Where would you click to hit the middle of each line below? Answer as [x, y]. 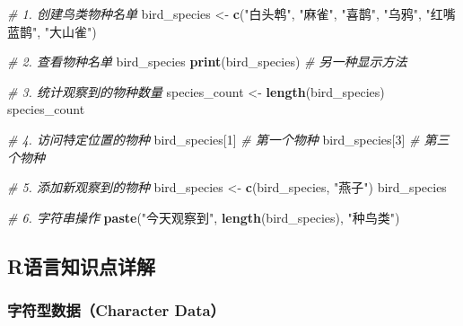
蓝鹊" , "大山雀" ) [52, 31]
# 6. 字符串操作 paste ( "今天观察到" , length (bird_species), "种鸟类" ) [204, 217]
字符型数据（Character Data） [116, 310]
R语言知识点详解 [82, 265]
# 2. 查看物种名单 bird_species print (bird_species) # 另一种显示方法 [207, 62]
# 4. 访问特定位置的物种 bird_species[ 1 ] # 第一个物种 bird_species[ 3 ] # [214, 139]
